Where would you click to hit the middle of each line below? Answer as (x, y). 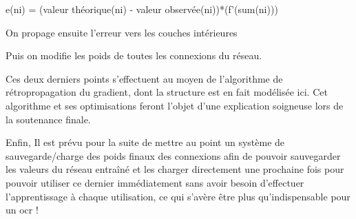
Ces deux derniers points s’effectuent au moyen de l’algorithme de (144, 78)
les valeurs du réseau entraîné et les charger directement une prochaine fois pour (175, 169)
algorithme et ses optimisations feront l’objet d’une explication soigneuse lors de (175, 105)
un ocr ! (22, 210)
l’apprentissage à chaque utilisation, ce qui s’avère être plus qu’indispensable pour (178, 196)
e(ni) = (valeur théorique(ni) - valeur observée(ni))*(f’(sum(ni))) (142, 9)
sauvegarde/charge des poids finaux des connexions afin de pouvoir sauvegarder (173, 155)
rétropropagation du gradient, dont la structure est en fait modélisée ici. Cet (167, 92)
